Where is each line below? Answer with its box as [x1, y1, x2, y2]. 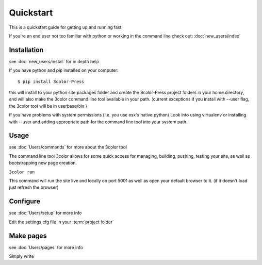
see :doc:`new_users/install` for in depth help [9, 58, 99, 64]
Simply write [9, 253, 34, 259]
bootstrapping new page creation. [9, 160, 77, 166]
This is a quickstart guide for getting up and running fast [9, 24, 122, 30]
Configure [9, 197, 41, 206]
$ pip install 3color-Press [17, 79, 84, 84]
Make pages [9, 232, 47, 240]
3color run [9, 169, 35, 175]
